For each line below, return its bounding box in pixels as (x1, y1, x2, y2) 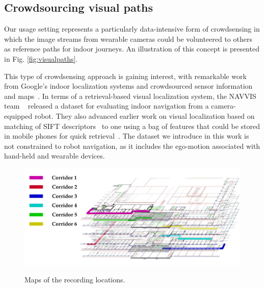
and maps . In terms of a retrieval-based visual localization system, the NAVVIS (4, 90, 256, 101)
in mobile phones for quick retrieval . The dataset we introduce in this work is (4, 130, 249, 141)
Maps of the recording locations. (24, 274, 125, 284)
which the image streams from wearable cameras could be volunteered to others (4, 33, 252, 44)
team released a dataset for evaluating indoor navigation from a (4, 100, 209, 111)
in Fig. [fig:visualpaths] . (4, 53, 78, 64)
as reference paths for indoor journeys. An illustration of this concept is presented (4, 43, 259, 54)
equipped (4, 110, 33, 121)
